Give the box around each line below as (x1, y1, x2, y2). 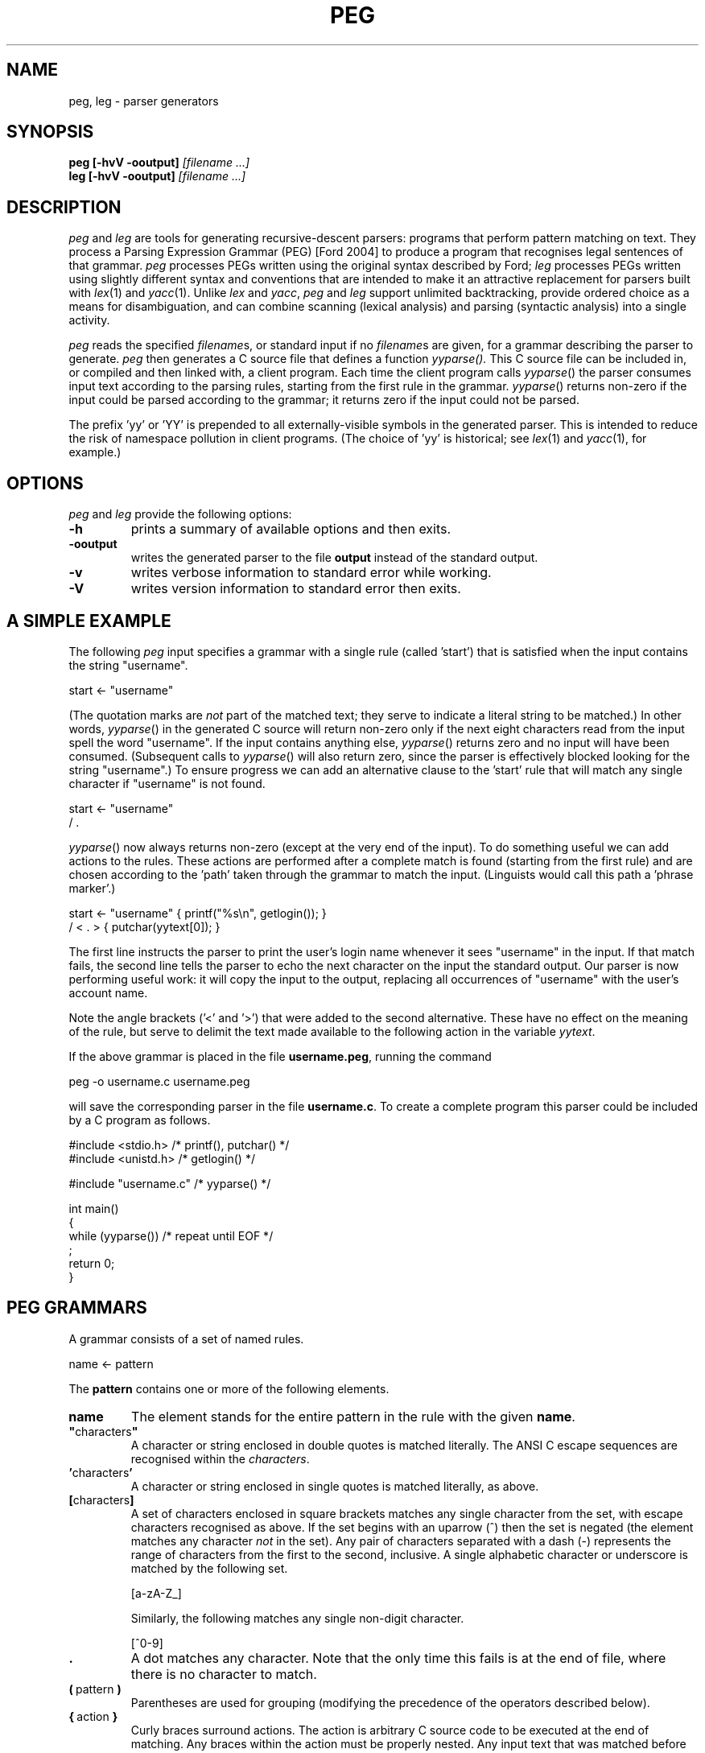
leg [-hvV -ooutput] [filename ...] (68, 169, 246, 184)
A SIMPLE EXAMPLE (6, 610, 171, 631)
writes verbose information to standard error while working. (130, 564, 492, 581)
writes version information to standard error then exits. (130, 580, 461, 597)
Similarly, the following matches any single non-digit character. (130, 1611, 464, 1625)
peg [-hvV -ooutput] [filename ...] (68, 155, 250, 170)
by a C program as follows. (68, 1112, 211, 1127)
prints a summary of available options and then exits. (130, 521, 451, 538)
